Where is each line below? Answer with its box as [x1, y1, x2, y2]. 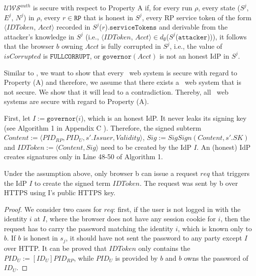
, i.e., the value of [169, 41, 223, 51]
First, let [4, 112, 31, 123]
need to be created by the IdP [100, 141, 192, 152]
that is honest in [83, 12, 133, 22]
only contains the [138, 242, 191, 253]
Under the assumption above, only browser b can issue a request [4, 168, 198, 178]
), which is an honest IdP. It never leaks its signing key [81, 112, 247, 123]
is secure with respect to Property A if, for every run [33, 2, 192, 12]
